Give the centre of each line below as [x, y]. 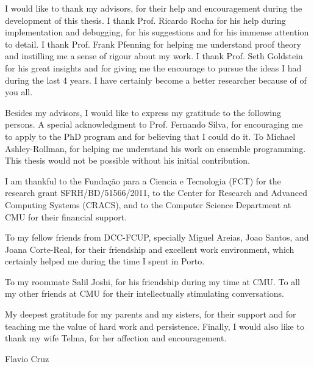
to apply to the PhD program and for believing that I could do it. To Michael [150, 136]
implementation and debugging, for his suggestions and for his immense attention [157, 32]
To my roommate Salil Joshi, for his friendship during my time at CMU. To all [152, 281]
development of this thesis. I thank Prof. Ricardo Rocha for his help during [145, 20]
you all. [19, 92]
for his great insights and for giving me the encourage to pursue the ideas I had [153, 67]
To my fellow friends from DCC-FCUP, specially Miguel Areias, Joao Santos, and [157, 237]
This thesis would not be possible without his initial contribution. [127, 160]
